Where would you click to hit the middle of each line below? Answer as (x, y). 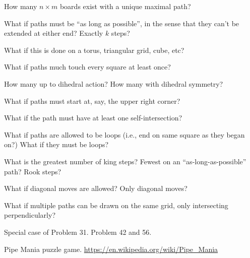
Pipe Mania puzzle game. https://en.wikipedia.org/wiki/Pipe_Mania (111, 249)
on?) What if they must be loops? (56, 144)
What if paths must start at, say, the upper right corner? (92, 101)
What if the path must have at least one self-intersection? (93, 118)
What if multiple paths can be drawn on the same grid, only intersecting (116, 205)
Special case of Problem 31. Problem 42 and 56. (78, 232)
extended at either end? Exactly (54, 33)
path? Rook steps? (33, 171)
